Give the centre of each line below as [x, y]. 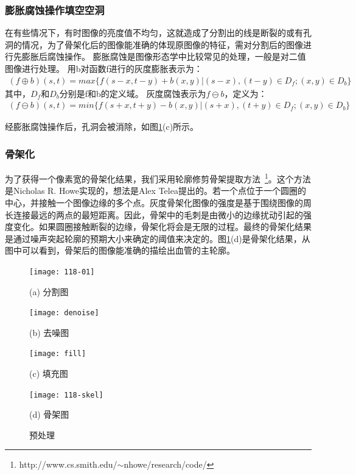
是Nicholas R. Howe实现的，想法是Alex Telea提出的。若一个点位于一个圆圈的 [155, 191]
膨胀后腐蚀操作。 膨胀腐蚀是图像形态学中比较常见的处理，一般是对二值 [164, 56]
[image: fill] [58, 354]
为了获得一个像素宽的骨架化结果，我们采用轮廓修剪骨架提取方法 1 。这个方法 [158, 178]
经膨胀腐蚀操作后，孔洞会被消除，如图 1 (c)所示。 [102, 127]
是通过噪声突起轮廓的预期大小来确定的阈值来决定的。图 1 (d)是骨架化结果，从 [158, 238]
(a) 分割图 [49, 291]
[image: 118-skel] [66, 395]
